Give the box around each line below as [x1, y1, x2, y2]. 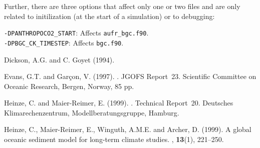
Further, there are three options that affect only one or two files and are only [4, 1, 240, 11]
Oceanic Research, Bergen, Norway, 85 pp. [4, 80, 134, 91]
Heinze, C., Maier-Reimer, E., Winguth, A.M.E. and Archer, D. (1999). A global [4, 124, 251, 134]
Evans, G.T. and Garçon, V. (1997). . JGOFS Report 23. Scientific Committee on [4, 71, 256, 81]
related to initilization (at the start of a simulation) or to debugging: [4, 10, 215, 21]
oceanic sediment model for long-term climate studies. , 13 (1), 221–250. [4, 134, 224, 144]
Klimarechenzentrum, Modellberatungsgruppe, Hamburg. [4, 107, 179, 117]
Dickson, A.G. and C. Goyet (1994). [4, 54, 115, 64]
